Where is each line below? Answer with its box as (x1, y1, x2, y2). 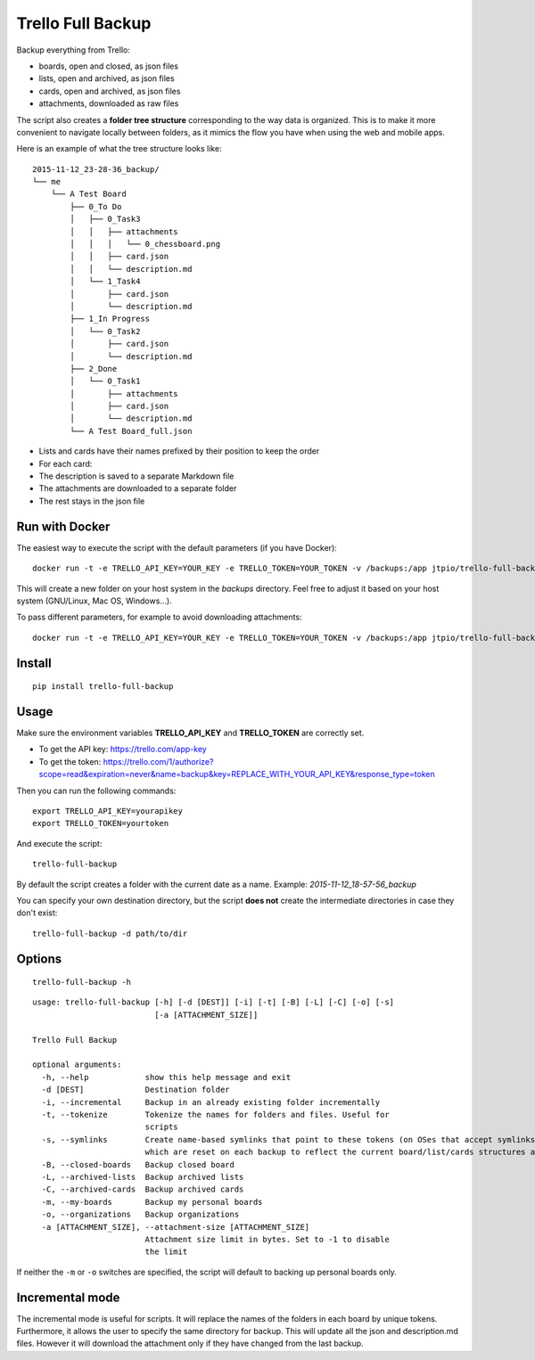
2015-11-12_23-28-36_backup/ (32, 164, 160, 174)
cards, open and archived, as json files (38, 86, 181, 96)
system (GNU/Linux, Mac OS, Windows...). (16, 595, 173, 606)
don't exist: (16, 907, 58, 918)
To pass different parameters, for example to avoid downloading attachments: (16, 611, 302, 623)
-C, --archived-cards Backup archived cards (41, 1184, 244, 1194)
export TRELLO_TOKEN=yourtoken (32, 818, 169, 829)
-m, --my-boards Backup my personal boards (41, 1197, 263, 1207)
